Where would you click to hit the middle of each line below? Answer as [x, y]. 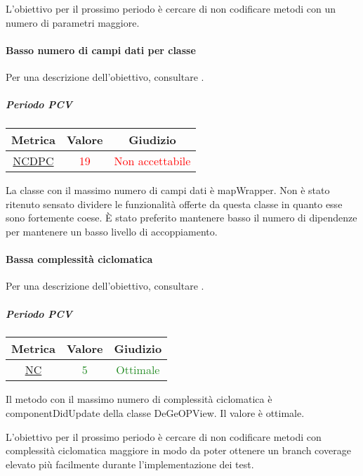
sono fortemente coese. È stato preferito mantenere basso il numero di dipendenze [181, 218]
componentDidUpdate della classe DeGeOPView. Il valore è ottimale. [155, 413]
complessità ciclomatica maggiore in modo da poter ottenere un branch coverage [178, 450]
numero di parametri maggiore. [73, 22]
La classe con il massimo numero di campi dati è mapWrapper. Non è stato [168, 190]
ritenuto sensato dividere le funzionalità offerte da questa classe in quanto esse [174, 204]
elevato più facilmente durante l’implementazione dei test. [130, 464]
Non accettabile [152, 161]
